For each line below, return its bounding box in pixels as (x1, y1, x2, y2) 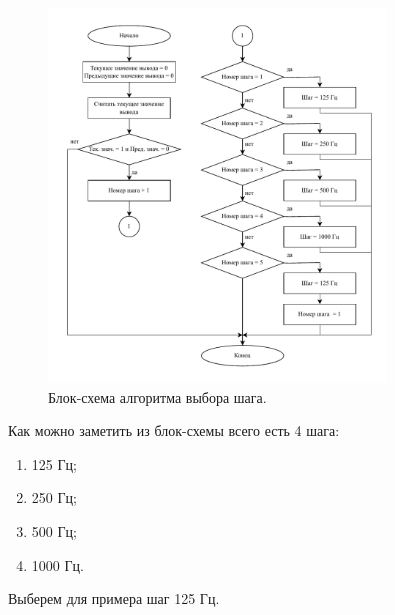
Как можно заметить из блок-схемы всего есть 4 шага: (8, 420, 340, 441)
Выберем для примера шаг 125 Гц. (8, 588, 220, 609)
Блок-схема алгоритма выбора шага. (48, 386, 267, 407)
